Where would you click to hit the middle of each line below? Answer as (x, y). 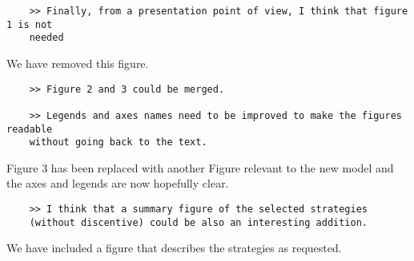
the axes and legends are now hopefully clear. (118, 183)
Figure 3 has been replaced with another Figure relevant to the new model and (200, 167)
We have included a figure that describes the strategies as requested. (174, 248)
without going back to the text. (118, 142)
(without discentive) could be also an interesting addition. (199, 222)
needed (46, 38)
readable (30, 129)
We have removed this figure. (78, 63)
